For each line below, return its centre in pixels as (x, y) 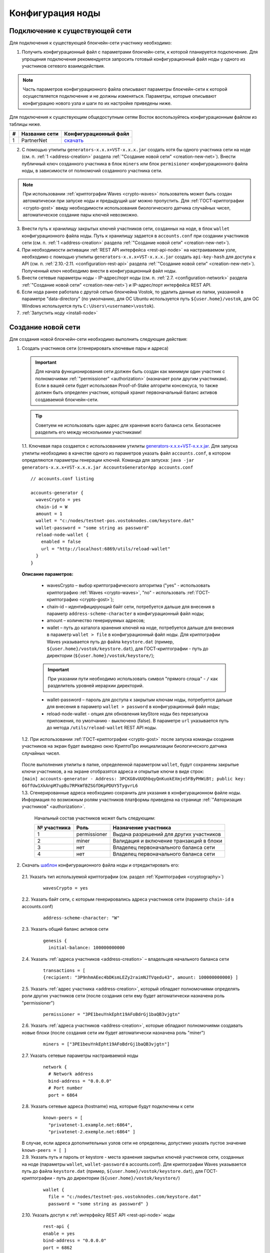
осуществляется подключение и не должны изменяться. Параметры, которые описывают (120, 96)
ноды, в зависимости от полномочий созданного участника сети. (92, 171)
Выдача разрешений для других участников (167, 834)
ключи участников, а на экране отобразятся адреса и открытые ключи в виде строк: (113, 771)
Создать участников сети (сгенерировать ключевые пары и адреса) (95, 348)
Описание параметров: (47, 574)
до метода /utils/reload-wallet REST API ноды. (102, 728)
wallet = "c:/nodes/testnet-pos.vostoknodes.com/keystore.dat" (115, 521)
